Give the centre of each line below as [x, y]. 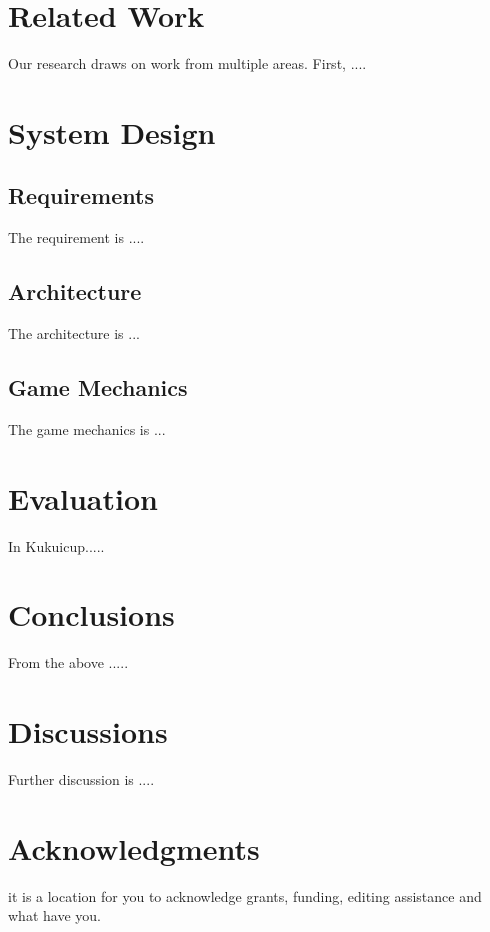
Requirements [81, 195]
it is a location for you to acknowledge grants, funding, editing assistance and [245, 895]
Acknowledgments [134, 847]
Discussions [88, 731]
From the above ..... [68, 662]
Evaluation [83, 497]
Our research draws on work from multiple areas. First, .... [187, 63]
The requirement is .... [76, 237]
